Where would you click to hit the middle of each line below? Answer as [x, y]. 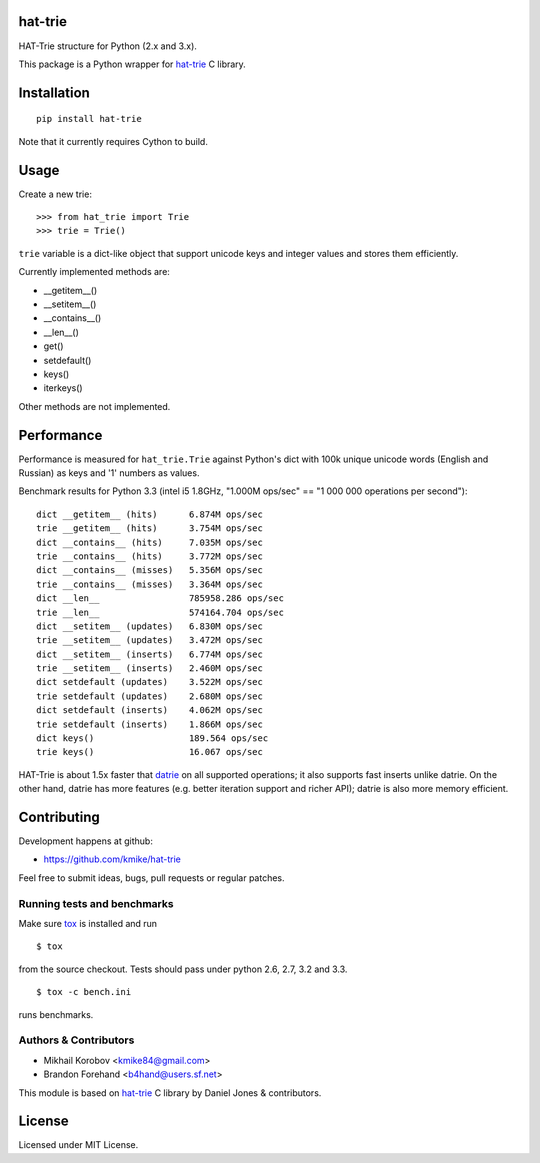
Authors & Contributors [76, 1040]
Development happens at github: [86, 841]
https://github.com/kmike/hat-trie [112, 859]
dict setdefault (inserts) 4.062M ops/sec [150, 710]
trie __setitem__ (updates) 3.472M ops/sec [150, 640]
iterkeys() [63, 388]
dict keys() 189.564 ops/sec [152, 738]
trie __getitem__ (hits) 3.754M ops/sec [150, 528]
